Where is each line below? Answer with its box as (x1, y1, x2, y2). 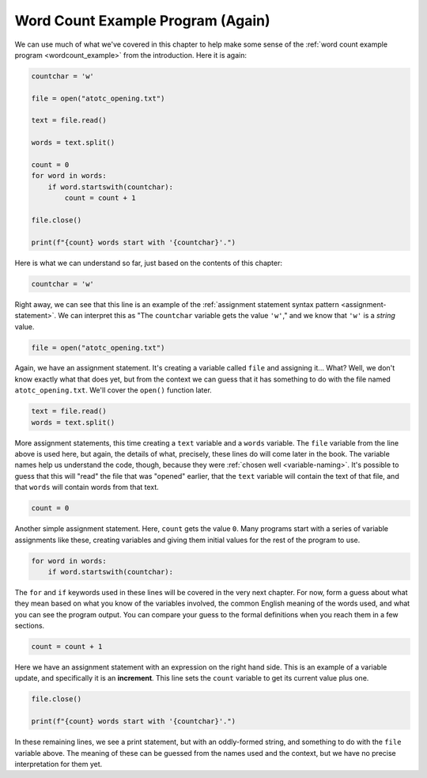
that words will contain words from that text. (14, 483, 160, 492)
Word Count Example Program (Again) (14, 12, 270, 29)
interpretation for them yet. (14, 759, 103, 769)
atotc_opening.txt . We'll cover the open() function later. (14, 385, 213, 395)
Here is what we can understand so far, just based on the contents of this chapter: (14, 258, 282, 268)
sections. (14, 621, 45, 631)
